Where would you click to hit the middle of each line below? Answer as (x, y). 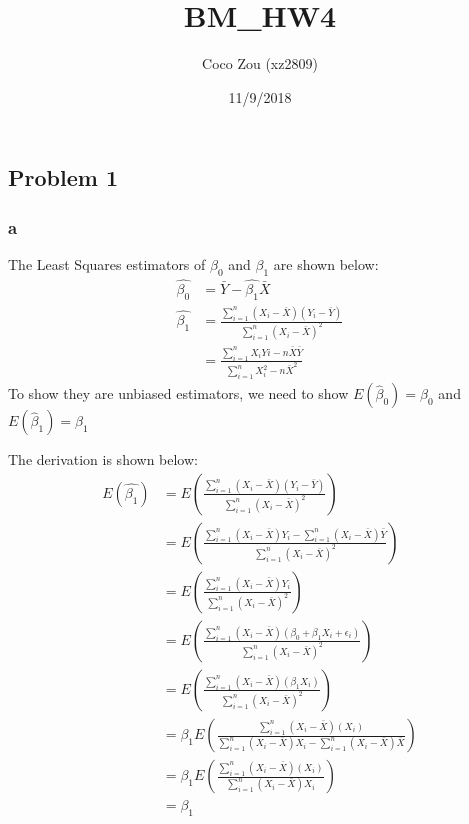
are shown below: (326, 263)
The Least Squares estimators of (107, 263)
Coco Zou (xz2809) (260, 63)
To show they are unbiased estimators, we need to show (178, 393)
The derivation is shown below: (103, 459)
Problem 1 (63, 177)
